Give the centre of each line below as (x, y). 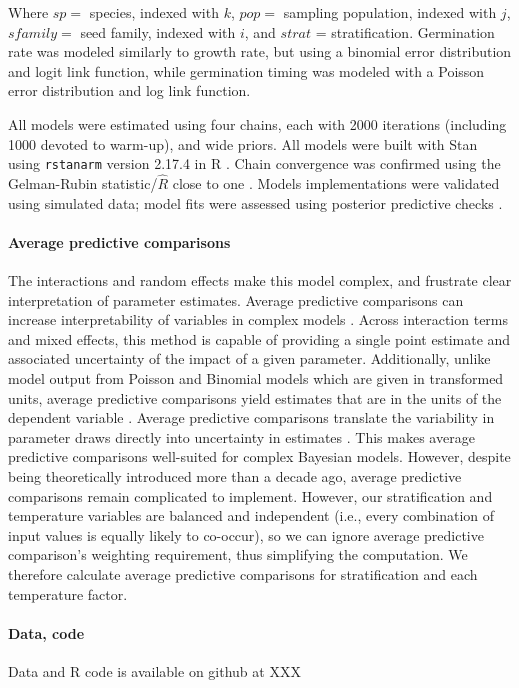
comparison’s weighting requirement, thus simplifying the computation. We (238, 554)
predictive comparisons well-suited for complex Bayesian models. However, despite (259, 456)
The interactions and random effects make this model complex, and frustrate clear (260, 280)
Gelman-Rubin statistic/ (83, 183)
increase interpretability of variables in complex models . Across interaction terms (258, 319)
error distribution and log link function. (129, 90)
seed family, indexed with (158, 31)
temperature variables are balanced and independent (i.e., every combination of (251, 515)
